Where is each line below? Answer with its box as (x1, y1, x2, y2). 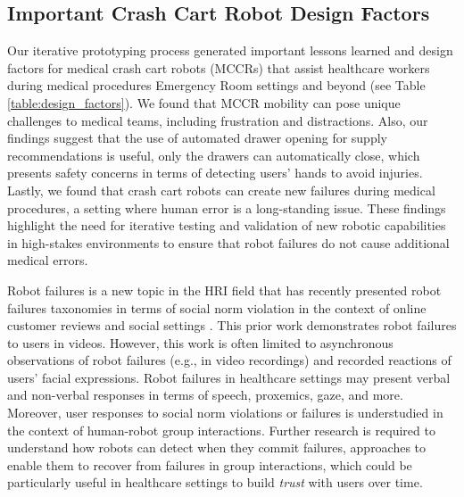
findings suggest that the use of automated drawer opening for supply (7, 128, 387, 147)
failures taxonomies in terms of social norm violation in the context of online (7, 298, 427, 317)
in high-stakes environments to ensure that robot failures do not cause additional (7, 233, 450, 252)
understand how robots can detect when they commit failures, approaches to (7, 438, 427, 457)
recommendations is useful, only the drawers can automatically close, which (7, 145, 420, 164)
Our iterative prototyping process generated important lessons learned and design (7, 41, 453, 60)
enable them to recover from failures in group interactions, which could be (7, 455, 412, 474)
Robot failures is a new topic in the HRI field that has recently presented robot (7, 280, 442, 299)
